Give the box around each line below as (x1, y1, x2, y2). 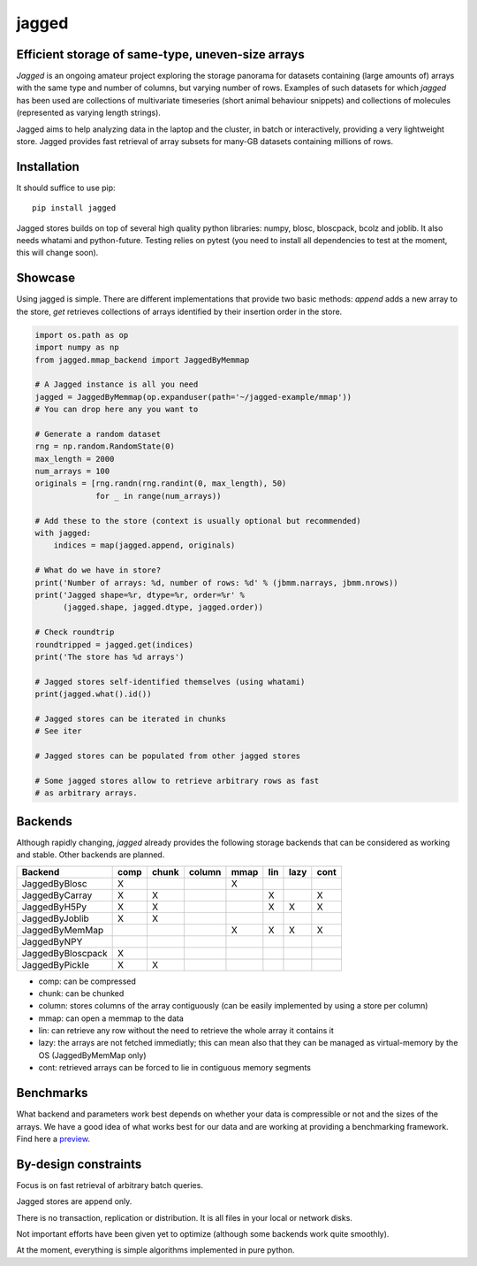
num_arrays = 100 (34, 466, 110, 477)
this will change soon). (16, 248, 99, 258)
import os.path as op (34, 330, 129, 340)
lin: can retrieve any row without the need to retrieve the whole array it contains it (38, 1025, 335, 1036)
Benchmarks (16, 1086, 88, 1101)
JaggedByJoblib (21, 912, 90, 925)
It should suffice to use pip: (16, 182, 116, 193)
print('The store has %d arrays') (34, 651, 185, 662)
